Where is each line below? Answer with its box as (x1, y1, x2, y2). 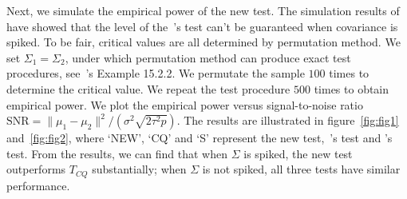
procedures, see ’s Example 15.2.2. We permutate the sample (6, 65, 305, 82)
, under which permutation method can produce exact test (65, 49, 351, 66)
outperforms (6, 161, 66, 177)
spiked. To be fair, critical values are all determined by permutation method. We (6, 34, 401, 50)
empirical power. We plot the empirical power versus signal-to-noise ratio (6, 96, 363, 113)
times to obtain (314, 80, 389, 97)
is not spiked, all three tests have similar (202, 161, 401, 177)
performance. (6, 177, 70, 193)
